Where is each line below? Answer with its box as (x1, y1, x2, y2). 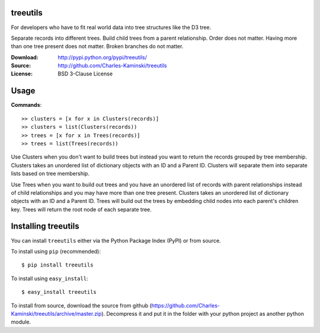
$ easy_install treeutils (21, 288, 97, 296)
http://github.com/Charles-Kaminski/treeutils (57, 62, 167, 69)
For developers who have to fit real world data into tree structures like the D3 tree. (11, 24, 212, 31)
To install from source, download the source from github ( (11, 302, 152, 309)
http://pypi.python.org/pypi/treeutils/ (57, 53, 148, 61)
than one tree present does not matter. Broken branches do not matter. (11, 43, 184, 50)
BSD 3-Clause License (57, 70, 113, 77)
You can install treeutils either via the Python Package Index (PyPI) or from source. (11, 237, 222, 244)
